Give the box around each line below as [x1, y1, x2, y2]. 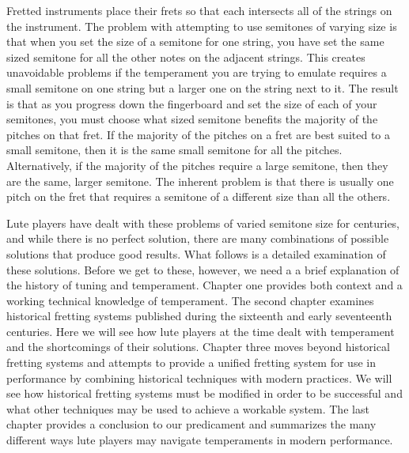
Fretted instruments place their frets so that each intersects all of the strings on [6, 2, 392, 18]
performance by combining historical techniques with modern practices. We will [6, 369, 392, 386]
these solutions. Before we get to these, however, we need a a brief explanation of [6, 261, 400, 277]
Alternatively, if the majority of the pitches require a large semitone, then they [6, 157, 388, 173]
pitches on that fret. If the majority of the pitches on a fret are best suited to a [6, 126, 391, 142]
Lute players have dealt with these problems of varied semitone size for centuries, [6, 214, 400, 231]
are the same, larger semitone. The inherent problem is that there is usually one [6, 172, 394, 189]
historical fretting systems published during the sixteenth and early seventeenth [6, 308, 392, 324]
